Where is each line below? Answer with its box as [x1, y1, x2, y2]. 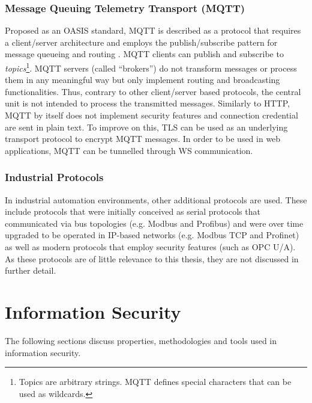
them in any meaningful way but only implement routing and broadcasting [5, 73, 280, 86]
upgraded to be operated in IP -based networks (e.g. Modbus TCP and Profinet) [5, 229, 299, 241]
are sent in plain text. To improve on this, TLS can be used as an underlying [5, 120, 288, 133]
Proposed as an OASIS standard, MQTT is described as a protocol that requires [5, 24, 301, 37]
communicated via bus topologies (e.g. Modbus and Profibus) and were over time [5, 217, 304, 229]
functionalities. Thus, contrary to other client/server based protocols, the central [5, 85, 301, 97]
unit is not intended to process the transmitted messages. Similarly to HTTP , [5, 97, 290, 109]
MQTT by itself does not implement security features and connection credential [5, 109, 298, 122]
